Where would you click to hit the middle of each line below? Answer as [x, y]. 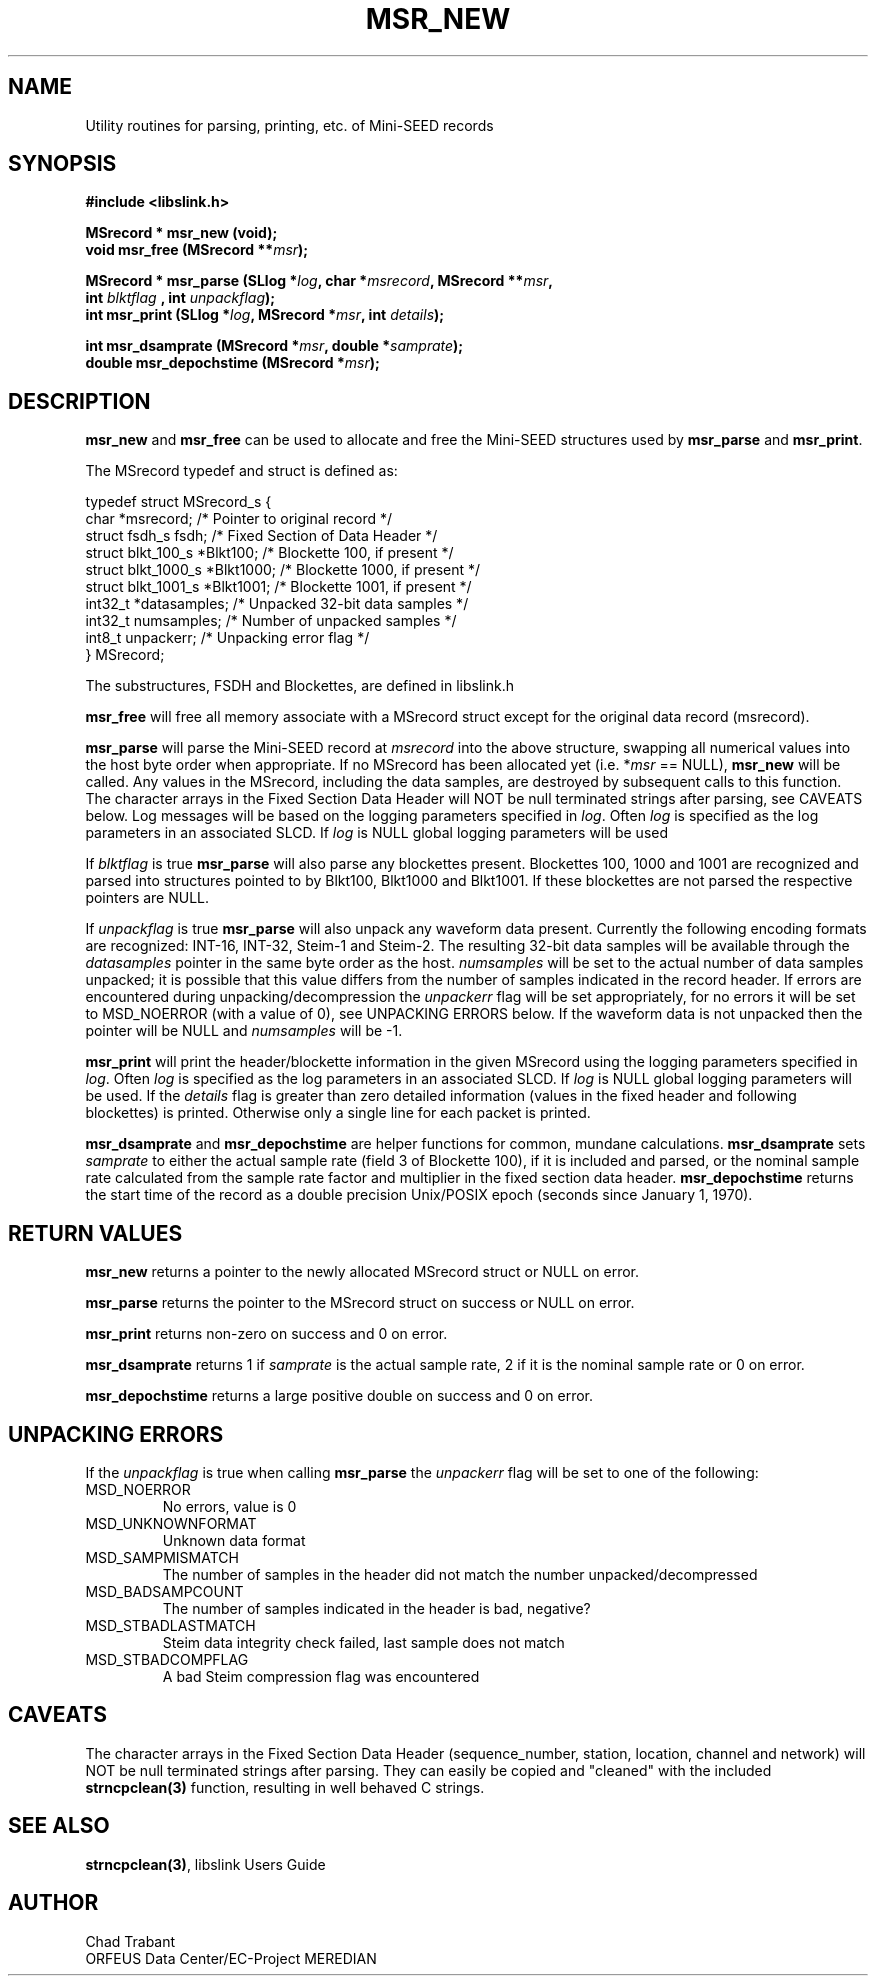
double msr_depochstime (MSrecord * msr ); [232, 363]
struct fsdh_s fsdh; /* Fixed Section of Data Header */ [261, 536]
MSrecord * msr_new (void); [181, 233]
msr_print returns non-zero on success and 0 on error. [266, 1334]
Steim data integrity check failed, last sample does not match [363, 1642]
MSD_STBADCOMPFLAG [167, 1659]
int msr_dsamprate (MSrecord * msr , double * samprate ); [274, 346]
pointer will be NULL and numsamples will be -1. [244, 1031]
